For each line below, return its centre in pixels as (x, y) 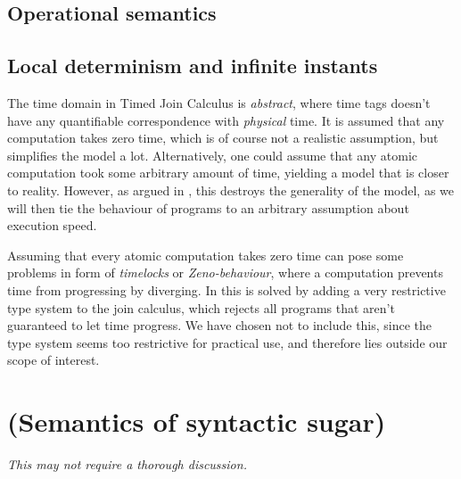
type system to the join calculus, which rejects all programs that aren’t (201, 307)
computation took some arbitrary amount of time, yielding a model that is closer (228, 173)
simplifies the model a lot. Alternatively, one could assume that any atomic (212, 155)
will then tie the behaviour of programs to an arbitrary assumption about (208, 207)
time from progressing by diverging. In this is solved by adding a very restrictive (226, 289)
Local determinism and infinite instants (193, 66)
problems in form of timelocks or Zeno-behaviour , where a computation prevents (225, 273)
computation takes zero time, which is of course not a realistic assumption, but (223, 138)
